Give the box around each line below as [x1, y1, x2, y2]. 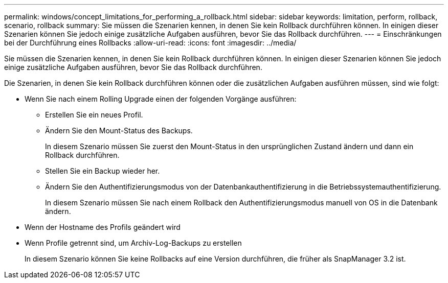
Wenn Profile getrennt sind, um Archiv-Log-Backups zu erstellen [25, 239, 242, 247]
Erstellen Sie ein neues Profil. [45, 110, 143, 119]
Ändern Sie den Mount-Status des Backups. [45, 126, 193, 135]
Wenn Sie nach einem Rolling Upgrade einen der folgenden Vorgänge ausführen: [25, 95, 297, 103]
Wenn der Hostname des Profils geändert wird [25, 223, 181, 231]
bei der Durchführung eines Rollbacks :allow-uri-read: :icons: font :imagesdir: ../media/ [4, 38, 297, 47]
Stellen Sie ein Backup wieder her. [45, 167, 160, 175]
